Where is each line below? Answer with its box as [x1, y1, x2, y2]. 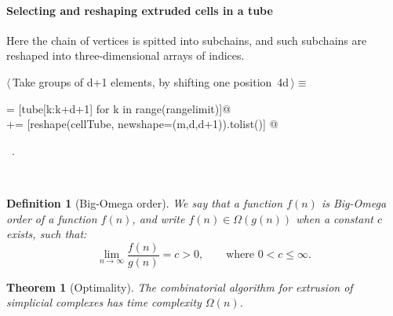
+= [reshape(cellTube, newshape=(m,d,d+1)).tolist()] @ [6, 116, 278, 132]
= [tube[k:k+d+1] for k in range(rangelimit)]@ [6, 100, 231, 116]
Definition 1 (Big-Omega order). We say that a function [6, 194, 283, 211]
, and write [132, 210, 185, 226]
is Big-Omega [321, 194, 387, 211]
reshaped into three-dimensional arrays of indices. [6, 47, 245, 64]
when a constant [296, 210, 373, 226]
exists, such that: [6, 226, 87, 242]
